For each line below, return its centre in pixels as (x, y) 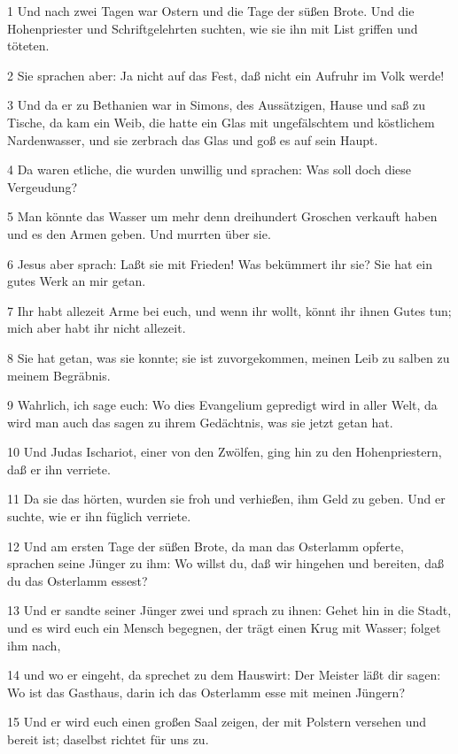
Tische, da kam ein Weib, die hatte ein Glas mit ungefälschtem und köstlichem (221, 122)
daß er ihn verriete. (59, 469)
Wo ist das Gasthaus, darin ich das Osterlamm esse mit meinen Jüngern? (206, 692)
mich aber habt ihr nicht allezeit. (97, 328)
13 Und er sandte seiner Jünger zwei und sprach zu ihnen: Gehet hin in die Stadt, (229, 610)
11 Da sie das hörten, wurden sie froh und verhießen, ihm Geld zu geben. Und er (226, 499)
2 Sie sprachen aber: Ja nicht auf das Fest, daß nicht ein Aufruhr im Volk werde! (226, 75)
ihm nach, (34, 645)
